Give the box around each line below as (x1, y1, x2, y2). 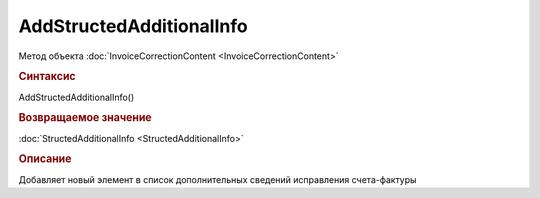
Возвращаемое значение (18, 111, 152, 125)
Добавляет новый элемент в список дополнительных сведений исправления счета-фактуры (18, 173, 417, 185)
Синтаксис (18, 70, 76, 84)
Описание (18, 152, 72, 166)
